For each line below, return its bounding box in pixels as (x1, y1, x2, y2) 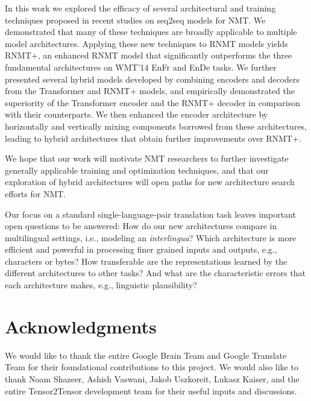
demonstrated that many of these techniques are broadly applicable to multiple (5, 25, 297, 38)
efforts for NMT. (5, 187, 66, 200)
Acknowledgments (5, 314, 157, 338)
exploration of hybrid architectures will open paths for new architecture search (5, 175, 295, 188)
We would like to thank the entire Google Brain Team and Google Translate (5, 349, 287, 361)
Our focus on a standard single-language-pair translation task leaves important (5, 207, 296, 220)
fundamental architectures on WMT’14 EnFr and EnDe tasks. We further (5, 60, 277, 73)
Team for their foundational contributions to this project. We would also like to (5, 361, 298, 373)
